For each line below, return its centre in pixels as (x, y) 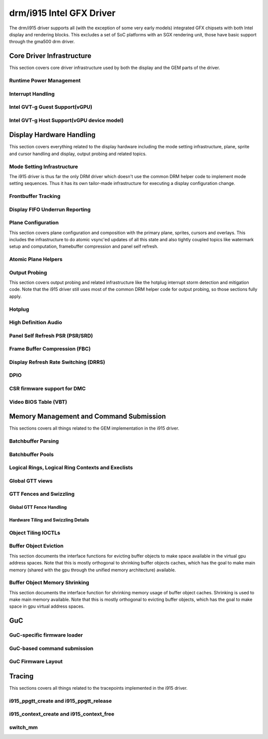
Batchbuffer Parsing (34, 441)
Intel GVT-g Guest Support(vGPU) (51, 107)
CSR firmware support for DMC (48, 388)
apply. (15, 296)
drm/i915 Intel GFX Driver (63, 13)
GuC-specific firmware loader (46, 635)
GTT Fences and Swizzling (42, 494)
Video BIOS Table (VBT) (38, 402)
